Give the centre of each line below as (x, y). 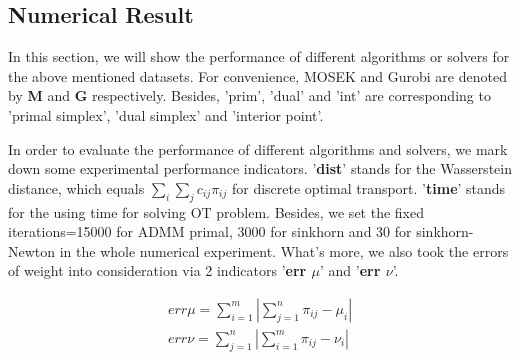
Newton (32, 250)
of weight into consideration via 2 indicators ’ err (157, 270)
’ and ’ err (350, 270)
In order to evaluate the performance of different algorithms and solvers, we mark (258, 148)
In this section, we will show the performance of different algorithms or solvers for (259, 56)
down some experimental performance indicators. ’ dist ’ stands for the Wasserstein (260, 168)
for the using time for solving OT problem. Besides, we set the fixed (216, 211)
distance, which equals (76, 187)
